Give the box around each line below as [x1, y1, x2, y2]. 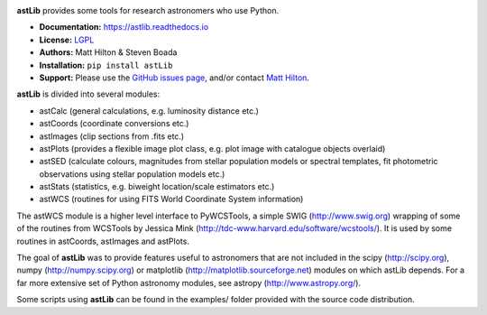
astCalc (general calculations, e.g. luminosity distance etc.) [39, 105, 259, 116]
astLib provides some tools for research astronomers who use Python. [16, 5, 280, 15]
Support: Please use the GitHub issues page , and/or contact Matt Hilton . [39, 72, 310, 83]
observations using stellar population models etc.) [39, 168, 225, 180]
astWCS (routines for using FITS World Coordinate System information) [39, 194, 304, 205]
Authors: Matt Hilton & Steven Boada [39, 47, 178, 58]
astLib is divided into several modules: [16, 88, 161, 99]
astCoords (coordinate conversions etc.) [39, 118, 189, 129]
